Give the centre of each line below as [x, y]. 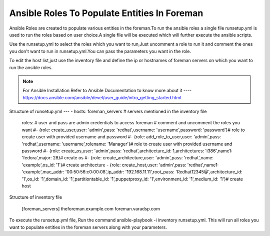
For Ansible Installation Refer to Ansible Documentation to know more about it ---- [107, 91]
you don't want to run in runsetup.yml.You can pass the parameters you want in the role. [100, 51]
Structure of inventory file [36, 197]
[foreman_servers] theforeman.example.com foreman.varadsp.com [91, 208]
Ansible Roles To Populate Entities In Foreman [106, 13]
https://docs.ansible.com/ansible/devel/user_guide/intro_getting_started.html [102, 97]
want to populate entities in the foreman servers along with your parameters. [88, 227]
